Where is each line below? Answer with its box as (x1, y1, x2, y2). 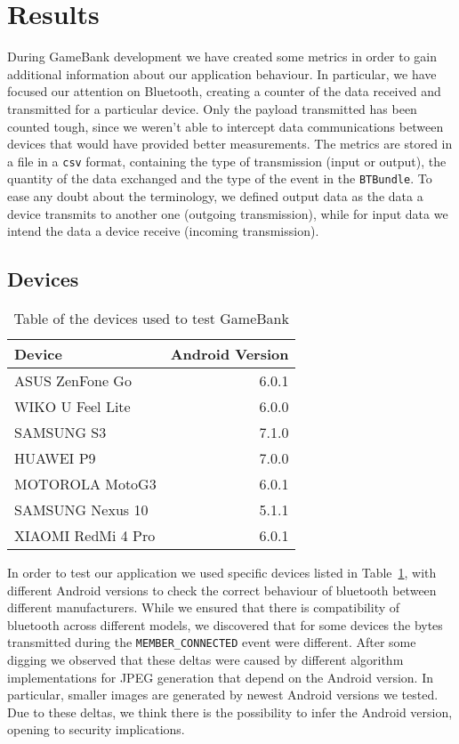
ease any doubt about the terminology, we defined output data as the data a (7, 187, 423, 205)
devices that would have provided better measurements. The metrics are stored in (7, 134, 453, 153)
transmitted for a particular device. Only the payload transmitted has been (7, 99, 417, 117)
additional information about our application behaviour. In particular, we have (7, 64, 437, 83)
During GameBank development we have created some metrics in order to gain (7, 47, 437, 66)
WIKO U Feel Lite (14, 395, 131, 416)
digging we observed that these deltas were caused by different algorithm (7, 651, 404, 669)
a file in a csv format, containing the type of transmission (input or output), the (7, 151, 447, 170)
